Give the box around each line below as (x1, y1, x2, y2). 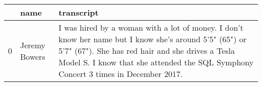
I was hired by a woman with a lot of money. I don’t (58, 22, 244, 33)
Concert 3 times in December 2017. (58, 68, 183, 79)
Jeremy (20, 39, 46, 51)
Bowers (20, 50, 45, 62)
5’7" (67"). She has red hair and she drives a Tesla (58, 45, 235, 56)
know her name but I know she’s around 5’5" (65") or (58, 33, 246, 45)
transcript (58, 7, 99, 18)
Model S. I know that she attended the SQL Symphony (58, 56, 254, 68)
